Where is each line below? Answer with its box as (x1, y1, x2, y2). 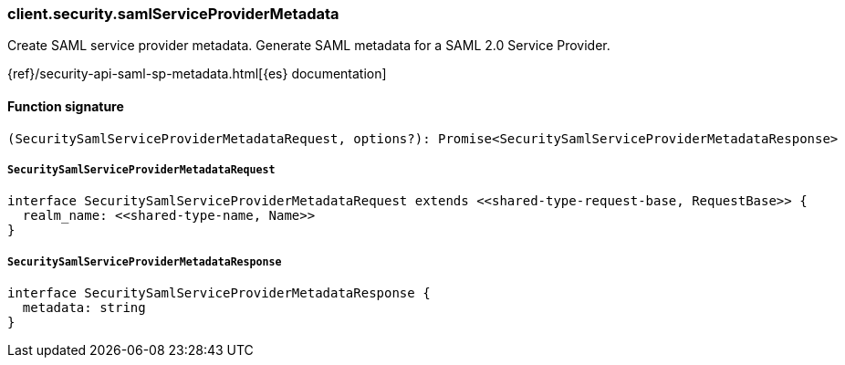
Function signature (7, 98, 124, 114)
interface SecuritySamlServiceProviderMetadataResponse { (7, 286, 431, 301)
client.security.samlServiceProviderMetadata (7, 5, 339, 23)
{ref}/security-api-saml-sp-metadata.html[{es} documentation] (7, 66, 387, 82)
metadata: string (22, 300, 146, 316)
